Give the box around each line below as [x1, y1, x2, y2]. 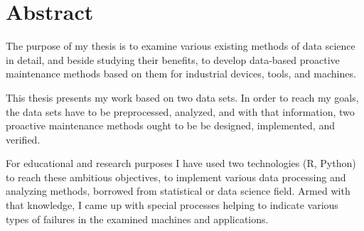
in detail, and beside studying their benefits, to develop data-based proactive [6, 52, 340, 67]
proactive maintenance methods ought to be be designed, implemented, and [6, 118, 335, 133]
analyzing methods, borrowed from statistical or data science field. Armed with [6, 183, 350, 198]
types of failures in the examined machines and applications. [6, 211, 269, 226]
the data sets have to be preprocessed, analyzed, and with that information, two [6, 104, 355, 119]
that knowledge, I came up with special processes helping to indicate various [6, 198, 338, 213]
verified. [6, 131, 41, 146]
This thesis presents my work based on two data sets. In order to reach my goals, [6, 90, 359, 104]
